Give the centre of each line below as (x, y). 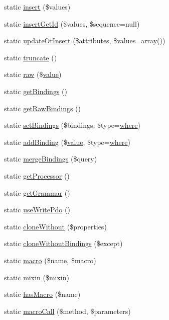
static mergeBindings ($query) (51, 159)
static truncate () (31, 57)
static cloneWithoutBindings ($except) (63, 243)
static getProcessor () (37, 175)
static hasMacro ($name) (42, 294)
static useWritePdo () (37, 210)
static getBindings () (36, 91)
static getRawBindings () (42, 108)
